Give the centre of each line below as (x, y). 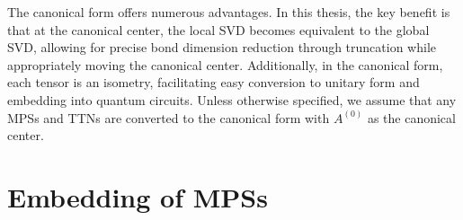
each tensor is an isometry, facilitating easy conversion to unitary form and (214, 82)
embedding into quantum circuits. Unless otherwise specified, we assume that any (232, 99)
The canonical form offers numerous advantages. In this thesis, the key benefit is (229, 12)
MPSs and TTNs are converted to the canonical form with (169, 117)
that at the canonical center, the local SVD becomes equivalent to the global (218, 29)
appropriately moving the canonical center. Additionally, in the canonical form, (225, 64)
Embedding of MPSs (138, 196)
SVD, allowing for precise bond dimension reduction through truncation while (222, 47)
